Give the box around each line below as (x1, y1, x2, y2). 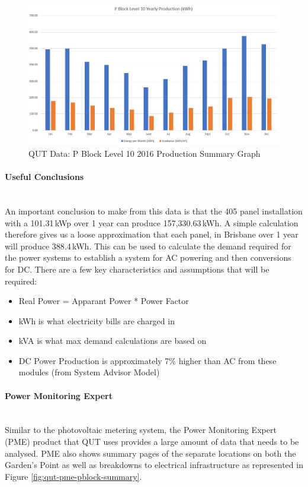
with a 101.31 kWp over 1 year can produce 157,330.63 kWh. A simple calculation (5, 216, 299, 229)
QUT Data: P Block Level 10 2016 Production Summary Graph (28, 147, 261, 159)
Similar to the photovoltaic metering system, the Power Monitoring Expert (5, 423, 277, 436)
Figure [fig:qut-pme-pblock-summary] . (5, 470, 142, 482)
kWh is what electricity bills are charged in (18, 314, 175, 327)
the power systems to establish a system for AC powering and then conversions (5, 251, 291, 264)
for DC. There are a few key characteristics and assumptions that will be (5, 263, 269, 275)
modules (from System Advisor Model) (18, 366, 160, 378)
